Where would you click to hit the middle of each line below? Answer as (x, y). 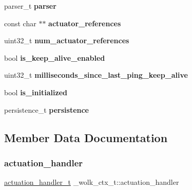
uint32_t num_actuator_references (67, 40)
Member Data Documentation (86, 137)
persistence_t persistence (46, 109)
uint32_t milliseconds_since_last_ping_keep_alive (96, 75)
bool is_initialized (36, 92)
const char (20, 23)
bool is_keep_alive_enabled (55, 57)
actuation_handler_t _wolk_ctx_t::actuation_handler (92, 182)
